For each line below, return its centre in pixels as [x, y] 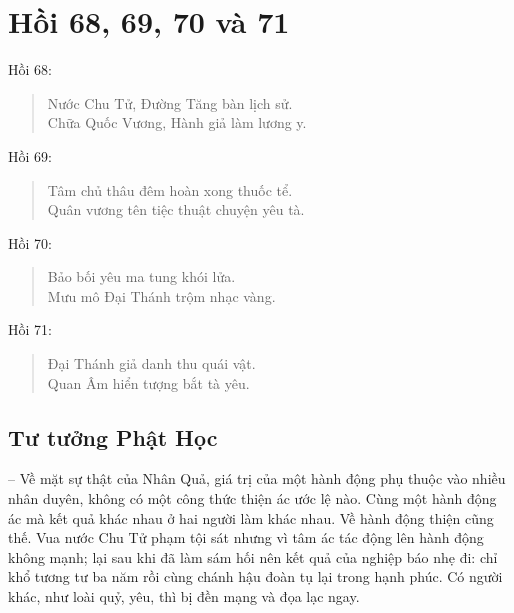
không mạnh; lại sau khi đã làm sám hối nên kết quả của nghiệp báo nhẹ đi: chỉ [253, 556]
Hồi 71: [30, 329]
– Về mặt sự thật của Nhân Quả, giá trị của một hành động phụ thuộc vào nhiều [257, 478]
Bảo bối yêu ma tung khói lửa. [141, 276]
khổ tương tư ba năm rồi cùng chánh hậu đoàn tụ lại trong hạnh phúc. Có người [255, 576]
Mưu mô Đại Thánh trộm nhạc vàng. [161, 295]
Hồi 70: [30, 242]
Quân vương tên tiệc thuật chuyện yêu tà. [176, 209]
